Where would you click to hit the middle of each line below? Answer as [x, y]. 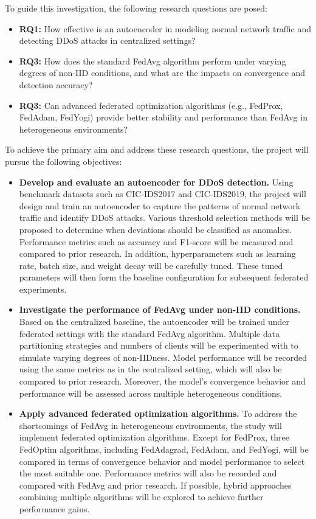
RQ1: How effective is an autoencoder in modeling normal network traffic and [165, 28]
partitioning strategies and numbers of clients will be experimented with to [159, 345]
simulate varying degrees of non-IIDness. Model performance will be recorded [163, 357]
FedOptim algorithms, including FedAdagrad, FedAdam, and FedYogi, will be [164, 449]
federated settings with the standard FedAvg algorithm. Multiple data [149, 333]
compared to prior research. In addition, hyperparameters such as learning [157, 253]
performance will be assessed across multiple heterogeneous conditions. [151, 393]
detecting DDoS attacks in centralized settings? [107, 40]
